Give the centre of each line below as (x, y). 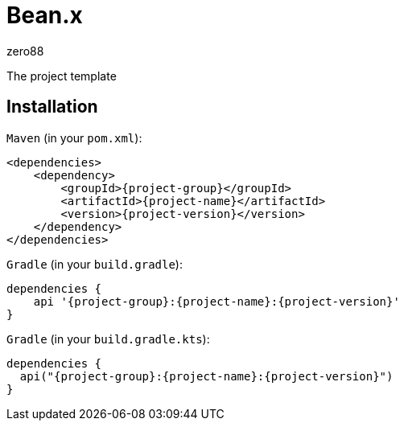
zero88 (25, 51)
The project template (62, 76)
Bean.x (45, 15)
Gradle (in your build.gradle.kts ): (108, 339)
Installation (52, 107)
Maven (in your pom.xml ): (74, 138)
